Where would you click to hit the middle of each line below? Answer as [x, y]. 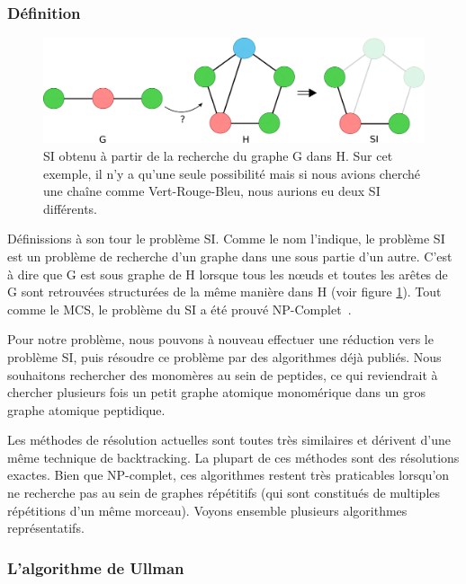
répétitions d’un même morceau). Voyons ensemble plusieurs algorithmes [207, 510]
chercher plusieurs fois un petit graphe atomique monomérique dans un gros [216, 392]
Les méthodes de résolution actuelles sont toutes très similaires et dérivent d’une [229, 440]
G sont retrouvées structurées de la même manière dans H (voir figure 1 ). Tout [224, 292]
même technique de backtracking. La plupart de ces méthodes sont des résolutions [233, 457]
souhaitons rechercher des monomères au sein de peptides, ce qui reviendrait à [223, 374]
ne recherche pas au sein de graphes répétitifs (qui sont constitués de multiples [224, 493]
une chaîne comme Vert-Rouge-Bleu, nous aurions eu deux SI [212, 191]
